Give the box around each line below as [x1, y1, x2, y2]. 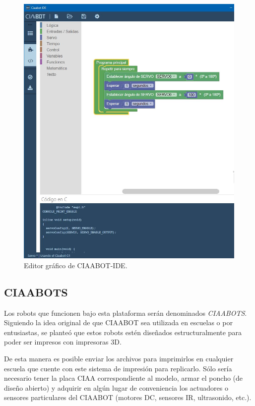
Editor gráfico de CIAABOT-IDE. [24, 260, 127, 270]
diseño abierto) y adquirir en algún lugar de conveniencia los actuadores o [4, 382, 228, 393]
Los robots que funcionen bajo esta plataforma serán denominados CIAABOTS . [4, 307, 247, 318]
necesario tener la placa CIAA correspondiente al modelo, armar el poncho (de [4, 373, 243, 383]
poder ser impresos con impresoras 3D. [4, 337, 122, 347]
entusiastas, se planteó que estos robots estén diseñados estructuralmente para [4, 327, 242, 337]
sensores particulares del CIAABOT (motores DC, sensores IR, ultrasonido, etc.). [4, 392, 252, 403]
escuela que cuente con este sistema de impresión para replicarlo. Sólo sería [4, 363, 232, 373]
